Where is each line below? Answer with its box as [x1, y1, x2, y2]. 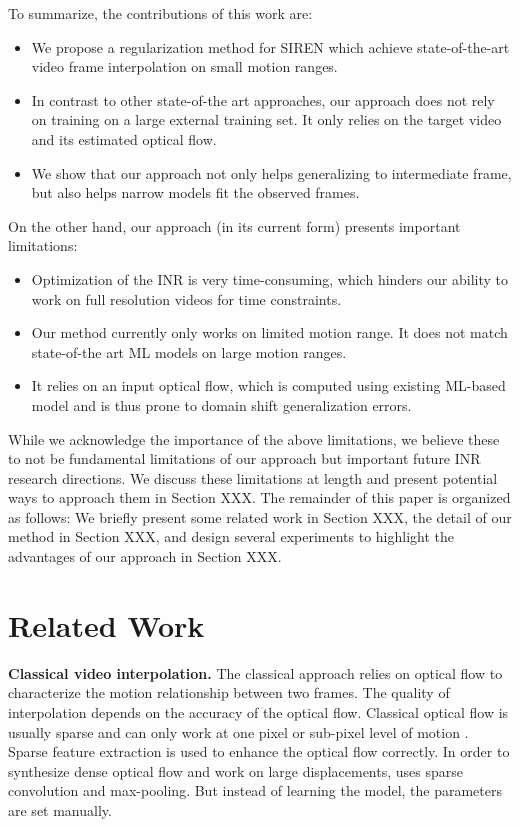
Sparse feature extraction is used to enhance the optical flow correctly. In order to [8, 741, 510, 762]
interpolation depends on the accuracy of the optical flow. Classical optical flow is [8, 701, 509, 722]
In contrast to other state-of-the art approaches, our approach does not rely [31, 89, 495, 110]
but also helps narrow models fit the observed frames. [31, 182, 360, 203]
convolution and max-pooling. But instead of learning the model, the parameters [8, 780, 503, 801]
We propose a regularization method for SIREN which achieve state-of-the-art [31, 36, 510, 57]
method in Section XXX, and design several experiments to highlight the [8, 526, 454, 547]
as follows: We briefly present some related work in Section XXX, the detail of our [8, 506, 512, 527]
